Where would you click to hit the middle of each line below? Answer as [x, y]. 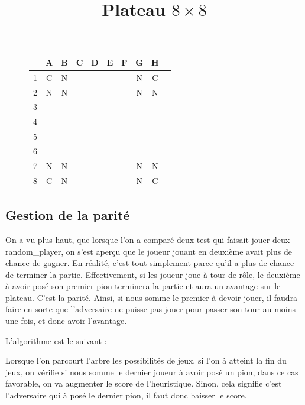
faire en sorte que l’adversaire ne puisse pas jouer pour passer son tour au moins [150, 309]
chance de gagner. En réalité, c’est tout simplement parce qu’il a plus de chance [150, 263]
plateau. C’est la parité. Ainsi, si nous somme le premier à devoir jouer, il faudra [152, 297]
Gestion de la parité [68, 215]
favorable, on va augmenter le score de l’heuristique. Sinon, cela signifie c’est [144, 383]
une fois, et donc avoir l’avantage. [66, 321]
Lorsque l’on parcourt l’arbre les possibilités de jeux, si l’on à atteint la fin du [146, 360]
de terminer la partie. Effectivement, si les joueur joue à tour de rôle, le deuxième [153, 274]
